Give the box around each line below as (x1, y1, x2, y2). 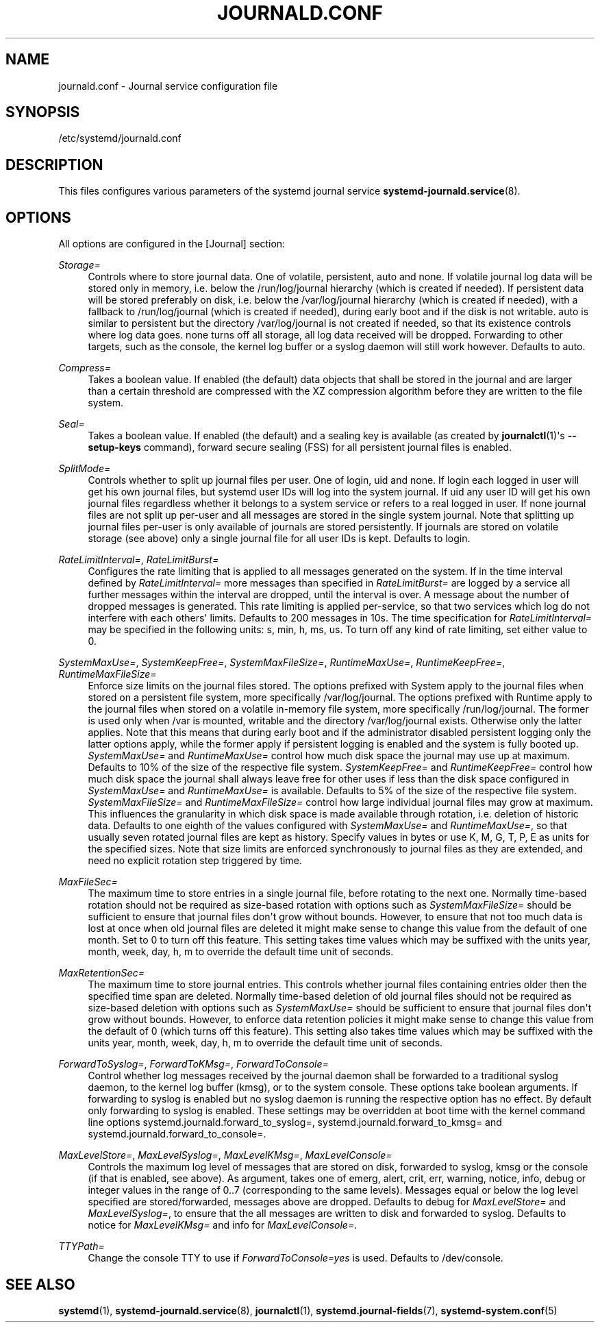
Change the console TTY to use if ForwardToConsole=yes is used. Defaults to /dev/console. (88, 1252, 503, 1264)
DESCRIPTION (5, 156, 103, 173)
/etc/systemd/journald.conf (58, 132, 182, 145)
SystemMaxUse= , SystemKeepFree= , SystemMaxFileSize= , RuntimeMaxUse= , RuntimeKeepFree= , (58, 656, 505, 669)
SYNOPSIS (5, 103, 80, 121)
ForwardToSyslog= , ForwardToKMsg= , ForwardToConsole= (58, 1058, 329, 1070)
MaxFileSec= (58, 876, 118, 888)
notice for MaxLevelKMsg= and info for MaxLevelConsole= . (88, 1219, 358, 1231)
